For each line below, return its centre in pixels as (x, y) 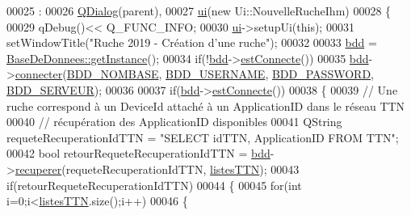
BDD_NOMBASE (113, 74)
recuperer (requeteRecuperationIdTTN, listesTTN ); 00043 (157, 169)
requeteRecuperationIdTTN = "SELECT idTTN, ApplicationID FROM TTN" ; (203, 137)
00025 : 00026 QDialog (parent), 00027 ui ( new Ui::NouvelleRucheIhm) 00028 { (199, 11)
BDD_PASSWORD (321, 74)
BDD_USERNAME (216, 74)
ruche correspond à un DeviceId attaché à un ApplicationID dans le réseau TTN (206, 105)
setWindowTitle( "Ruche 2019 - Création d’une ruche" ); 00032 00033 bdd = (192, 42)
